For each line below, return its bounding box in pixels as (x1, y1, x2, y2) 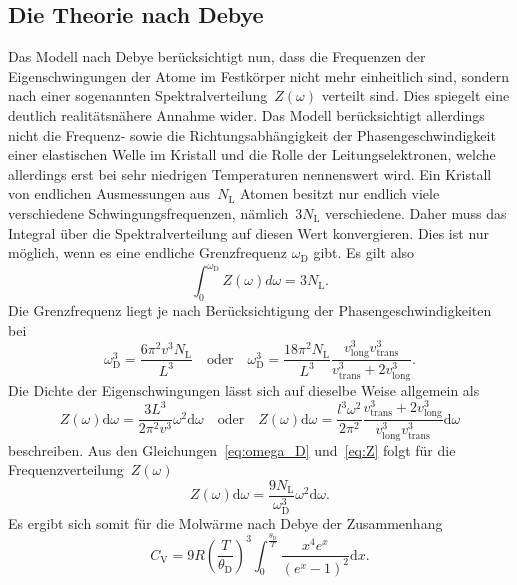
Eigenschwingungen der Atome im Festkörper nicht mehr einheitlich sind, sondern (8, 65, 510, 86)
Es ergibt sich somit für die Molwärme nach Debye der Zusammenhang (8, 512, 443, 533)
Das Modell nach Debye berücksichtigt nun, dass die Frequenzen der (8, 46, 426, 67)
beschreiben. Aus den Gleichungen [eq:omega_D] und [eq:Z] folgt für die (8, 439, 456, 460)
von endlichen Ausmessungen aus (8, 183, 211, 204)
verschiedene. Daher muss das (325, 202, 507, 223)
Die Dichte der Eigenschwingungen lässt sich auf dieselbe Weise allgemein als (8, 379, 480, 400)
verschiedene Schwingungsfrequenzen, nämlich (8, 202, 289, 223)
